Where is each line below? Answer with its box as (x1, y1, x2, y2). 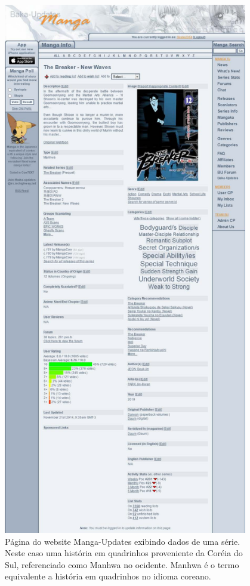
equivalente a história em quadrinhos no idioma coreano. (5, 570, 211, 582)
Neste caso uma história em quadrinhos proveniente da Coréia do (5, 547, 243, 559)
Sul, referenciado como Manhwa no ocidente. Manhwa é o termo (5, 558, 239, 570)
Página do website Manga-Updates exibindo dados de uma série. (5, 535, 240, 547)
